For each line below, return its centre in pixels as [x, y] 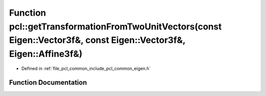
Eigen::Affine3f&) [46, 54]
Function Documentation [48, 83]
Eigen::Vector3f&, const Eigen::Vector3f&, [97, 40]
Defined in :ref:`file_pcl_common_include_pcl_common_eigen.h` [86, 68]
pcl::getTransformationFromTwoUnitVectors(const [115, 26]
